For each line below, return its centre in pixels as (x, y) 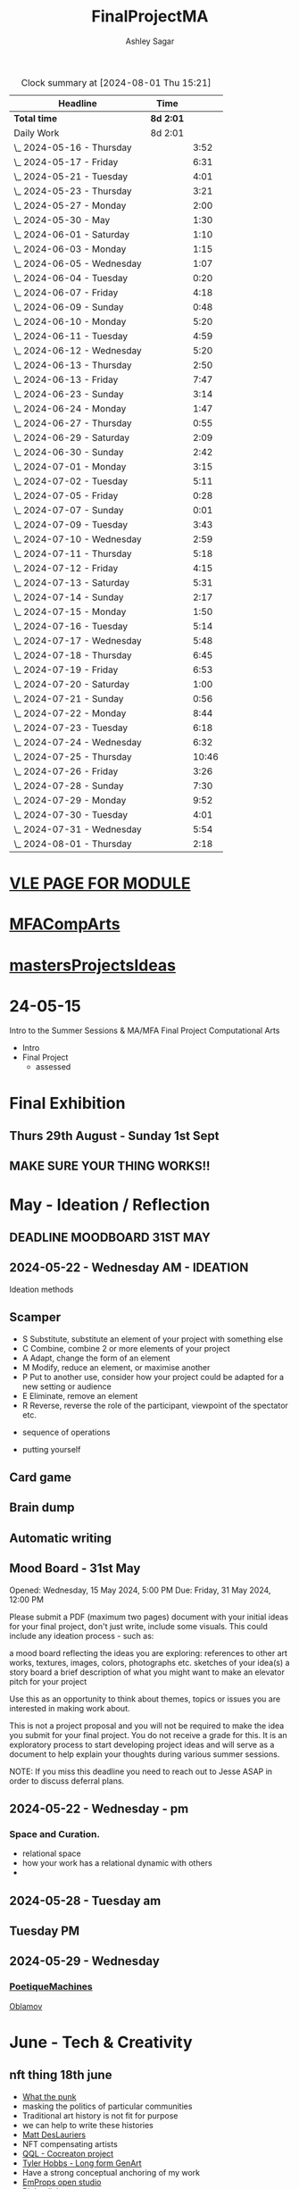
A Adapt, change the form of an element (96, 1358)
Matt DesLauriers (54, 2135)
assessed (53, 1067)
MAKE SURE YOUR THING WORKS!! (110, 1166)
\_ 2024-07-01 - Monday (70, 466)
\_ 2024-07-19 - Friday (66, 670)
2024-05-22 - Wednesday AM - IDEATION (129, 1268)
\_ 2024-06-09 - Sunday (69, 307)
